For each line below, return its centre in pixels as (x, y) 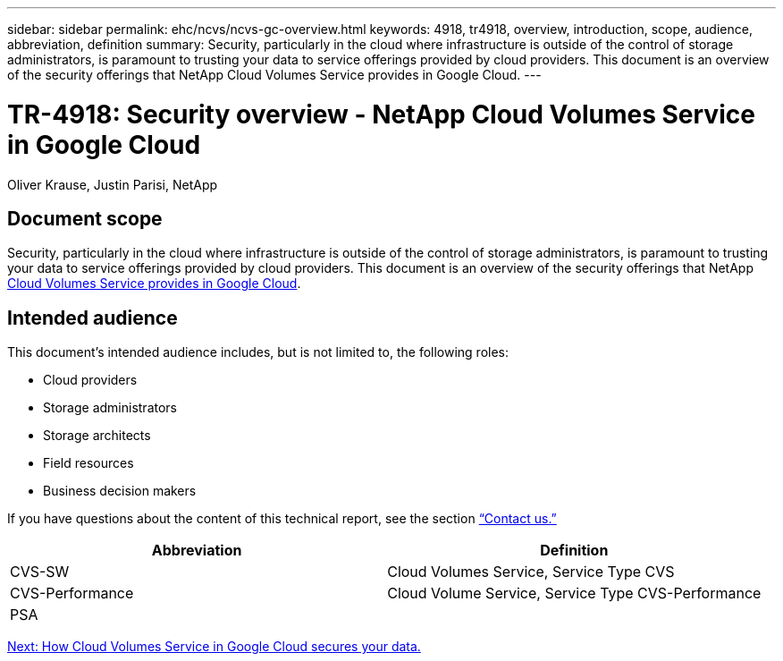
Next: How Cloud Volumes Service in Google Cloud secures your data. (214, 647)
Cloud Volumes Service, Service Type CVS (531, 572)
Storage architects (97, 436)
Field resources (88, 463)
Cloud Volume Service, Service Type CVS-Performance (574, 593)
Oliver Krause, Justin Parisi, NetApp (113, 184)
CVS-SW (40, 572)
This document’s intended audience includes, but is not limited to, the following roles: (258, 352)
